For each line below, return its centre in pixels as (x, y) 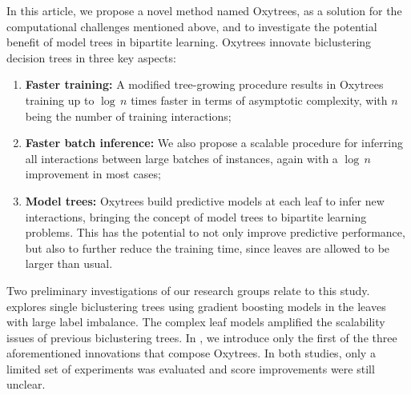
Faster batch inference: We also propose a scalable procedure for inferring (214, 143)
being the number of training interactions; (128, 116)
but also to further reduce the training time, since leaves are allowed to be (208, 247)
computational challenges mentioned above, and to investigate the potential (192, 26)
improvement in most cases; (93, 174)
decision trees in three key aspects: (91, 57)
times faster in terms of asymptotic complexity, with (259, 100)
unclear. (26, 384)
